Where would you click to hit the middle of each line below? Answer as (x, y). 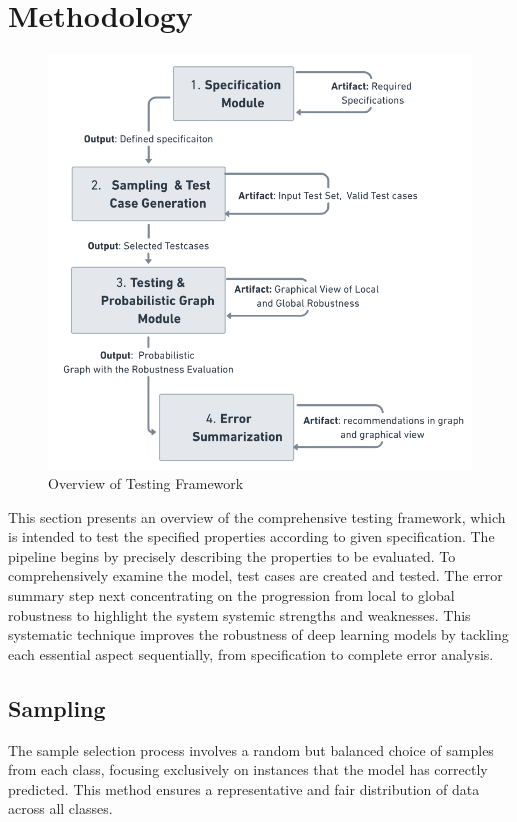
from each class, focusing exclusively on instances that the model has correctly (248, 769)
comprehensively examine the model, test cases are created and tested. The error (255, 575)
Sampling (57, 707)
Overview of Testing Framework (146, 483)
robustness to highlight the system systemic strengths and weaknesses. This (239, 614)
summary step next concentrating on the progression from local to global (231, 595)
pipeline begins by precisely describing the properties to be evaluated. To (232, 555)
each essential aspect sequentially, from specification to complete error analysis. (251, 653)
